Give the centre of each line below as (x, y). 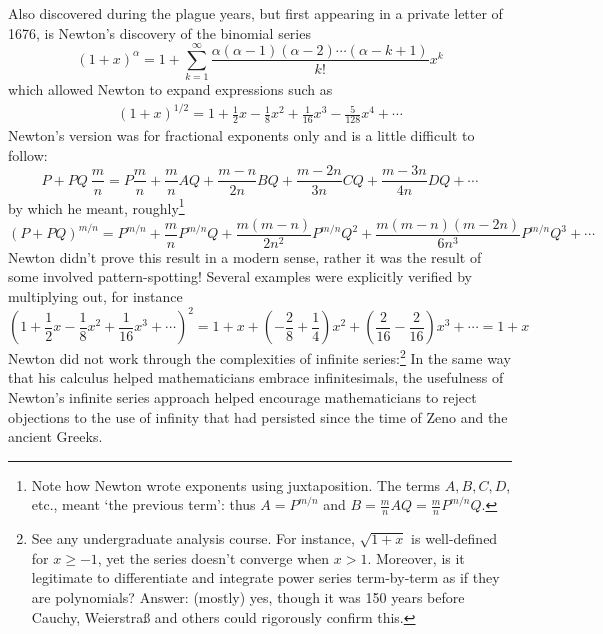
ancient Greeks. (55, 436)
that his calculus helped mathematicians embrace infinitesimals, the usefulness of (256, 377)
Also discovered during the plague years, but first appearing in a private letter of (255, 13)
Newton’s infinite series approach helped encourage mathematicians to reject (242, 396)
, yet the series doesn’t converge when (213, 557)
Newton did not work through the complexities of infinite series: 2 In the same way (259, 356)
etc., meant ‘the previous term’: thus (143, 504)
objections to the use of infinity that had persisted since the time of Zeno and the (258, 416)
